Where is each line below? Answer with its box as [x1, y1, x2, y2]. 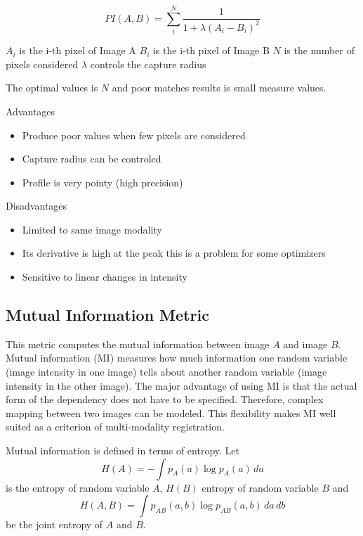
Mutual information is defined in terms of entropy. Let [6, 443, 240, 458]
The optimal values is [6, 80, 98, 95]
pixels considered [6, 56, 79, 71]
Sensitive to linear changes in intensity [22, 269, 187, 284]
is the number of [284, 43, 355, 58]
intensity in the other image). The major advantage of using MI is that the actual [6, 378, 357, 393]
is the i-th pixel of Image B [152, 43, 270, 58]
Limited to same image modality [22, 222, 162, 236]
